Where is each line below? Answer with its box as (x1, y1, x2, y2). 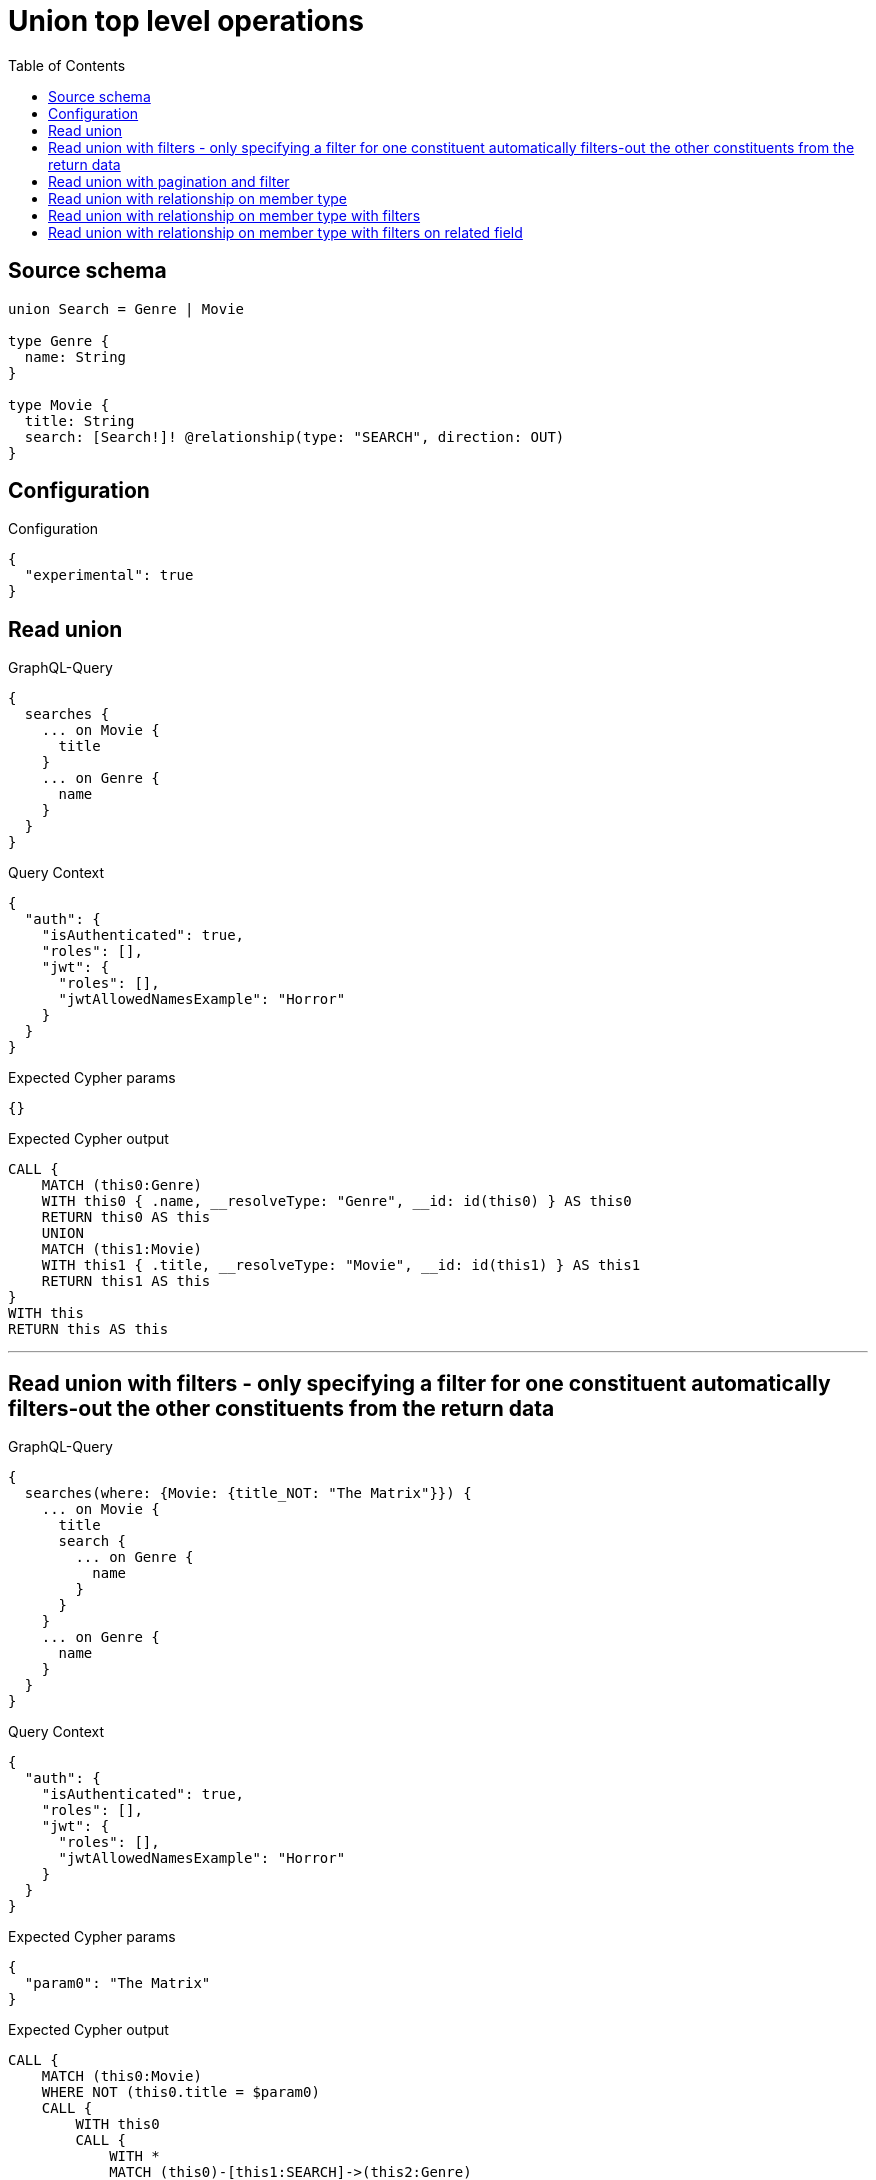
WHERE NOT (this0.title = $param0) (41, 2084, 320, 2101)
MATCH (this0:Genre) (41, 1177, 202, 1194)
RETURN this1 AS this (41, 1273, 211, 1290)
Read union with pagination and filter (48, 172, 290, 190)
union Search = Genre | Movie (8, 300, 245, 317)
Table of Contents (8, 56, 126, 74)
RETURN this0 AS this (41, 1209, 211, 1226)
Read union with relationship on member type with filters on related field (48, 223, 523, 241)
